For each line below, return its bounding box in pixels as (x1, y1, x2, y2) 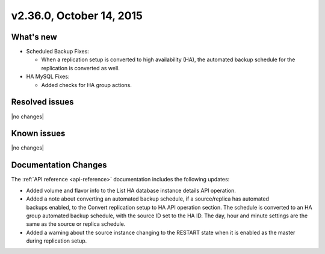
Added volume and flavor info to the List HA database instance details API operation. (26, 187, 236, 194)
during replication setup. (26, 237, 87, 244)
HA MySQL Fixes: (26, 73, 70, 80)
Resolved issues (11, 97, 75, 107)
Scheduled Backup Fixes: (26, 48, 90, 55)
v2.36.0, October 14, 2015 (11, 9, 143, 22)
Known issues (11, 129, 66, 139)
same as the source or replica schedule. (26, 220, 126, 228)
